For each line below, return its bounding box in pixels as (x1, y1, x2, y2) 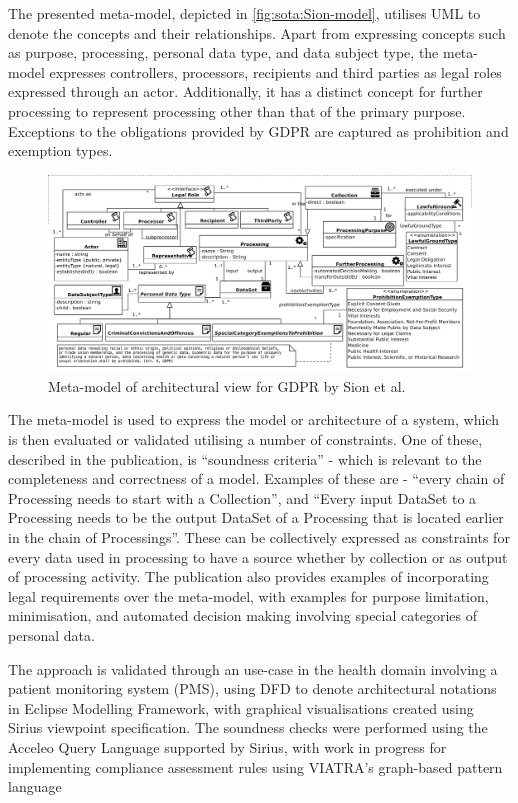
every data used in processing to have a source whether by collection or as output (8, 546, 508, 567)
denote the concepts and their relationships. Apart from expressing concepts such (8, 22, 506, 43)
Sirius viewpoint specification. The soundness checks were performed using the (8, 717, 488, 738)
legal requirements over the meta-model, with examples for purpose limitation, (8, 585, 489, 606)
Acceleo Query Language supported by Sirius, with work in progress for (8, 736, 447, 757)
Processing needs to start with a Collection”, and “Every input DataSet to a (8, 487, 477, 508)
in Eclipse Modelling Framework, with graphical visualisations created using (8, 697, 474, 718)
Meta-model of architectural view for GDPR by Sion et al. (48, 375, 406, 396)
